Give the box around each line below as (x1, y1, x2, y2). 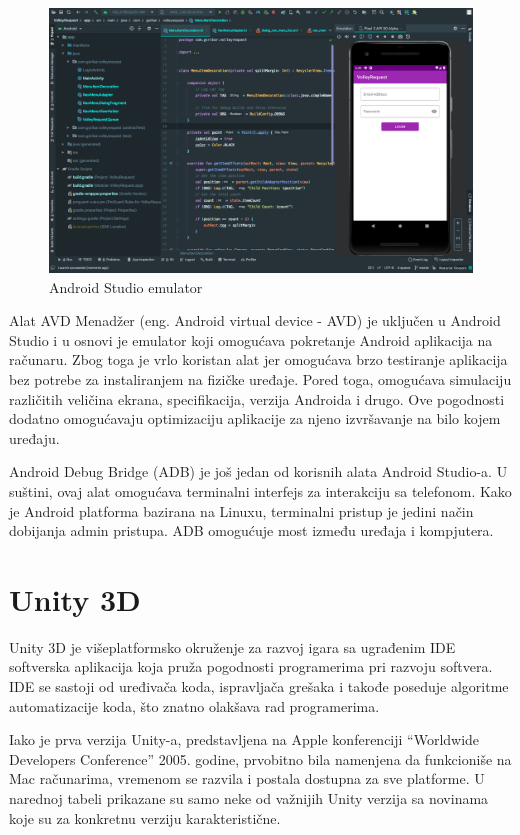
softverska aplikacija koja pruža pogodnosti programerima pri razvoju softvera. (9, 656, 493, 677)
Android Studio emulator (49, 276, 203, 297)
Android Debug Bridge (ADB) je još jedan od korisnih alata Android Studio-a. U (9, 461, 508, 482)
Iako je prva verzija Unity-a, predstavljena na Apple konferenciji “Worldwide (9, 729, 480, 750)
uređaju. (9, 427, 60, 448)
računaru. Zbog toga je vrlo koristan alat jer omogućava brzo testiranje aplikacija (9, 349, 508, 370)
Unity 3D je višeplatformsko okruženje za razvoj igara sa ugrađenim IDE (9, 636, 456, 657)
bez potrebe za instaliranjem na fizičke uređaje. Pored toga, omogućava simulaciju (9, 368, 512, 389)
